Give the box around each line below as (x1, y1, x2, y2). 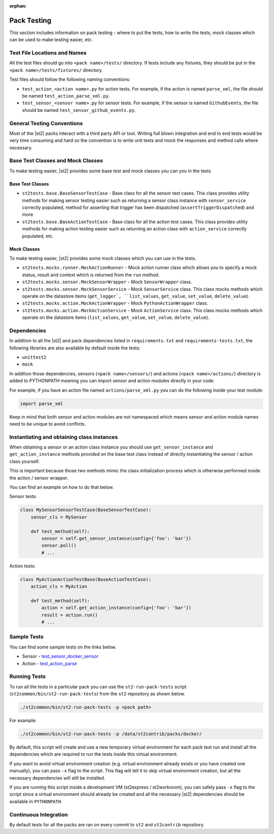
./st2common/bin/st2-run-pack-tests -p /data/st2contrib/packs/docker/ (20, 731, 202, 737)
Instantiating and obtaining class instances (9, 433, 118, 440)
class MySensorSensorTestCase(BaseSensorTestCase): (20, 507, 152, 513)
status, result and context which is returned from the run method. (22, 272, 160, 278)
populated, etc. (22, 233, 54, 239)
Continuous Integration (9, 811, 68, 818)
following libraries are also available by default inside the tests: (9, 345, 141, 351)
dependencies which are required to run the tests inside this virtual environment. (9, 751, 178, 757)
